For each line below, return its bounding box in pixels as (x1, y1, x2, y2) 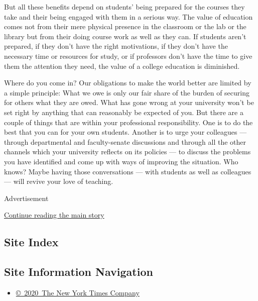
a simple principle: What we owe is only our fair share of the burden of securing (4, 87, 249, 97)
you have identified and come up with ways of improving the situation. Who (4, 156, 238, 166)
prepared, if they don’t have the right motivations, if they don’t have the (4, 41, 228, 51)
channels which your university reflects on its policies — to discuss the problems (4, 146, 251, 157)
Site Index (4, 234, 59, 250)
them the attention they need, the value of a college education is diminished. (4, 60, 240, 71)
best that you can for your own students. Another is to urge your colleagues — (4, 127, 247, 137)
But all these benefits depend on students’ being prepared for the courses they (4, 2, 245, 12)
